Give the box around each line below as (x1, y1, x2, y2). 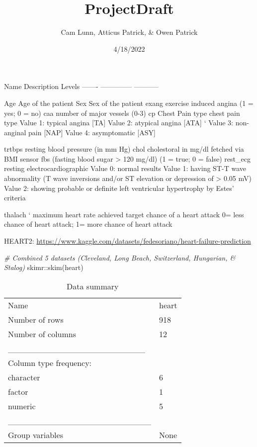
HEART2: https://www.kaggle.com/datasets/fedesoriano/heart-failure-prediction (4, 236, 251, 246)
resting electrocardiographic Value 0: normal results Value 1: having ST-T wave (4, 163, 246, 174)
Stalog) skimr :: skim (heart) (4, 262, 84, 272)
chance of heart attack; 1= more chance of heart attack (4, 219, 172, 229)
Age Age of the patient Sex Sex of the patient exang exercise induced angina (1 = (4, 97, 254, 108)
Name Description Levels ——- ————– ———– (4, 81, 159, 91)
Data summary (67, 280, 119, 292)
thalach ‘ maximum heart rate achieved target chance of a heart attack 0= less (4, 209, 244, 219)
